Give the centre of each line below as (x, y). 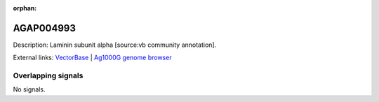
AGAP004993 (45, 28)
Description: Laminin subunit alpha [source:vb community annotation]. (115, 45)
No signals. (29, 89)
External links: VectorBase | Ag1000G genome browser (92, 58)
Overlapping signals (48, 75)
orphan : (25, 8)
